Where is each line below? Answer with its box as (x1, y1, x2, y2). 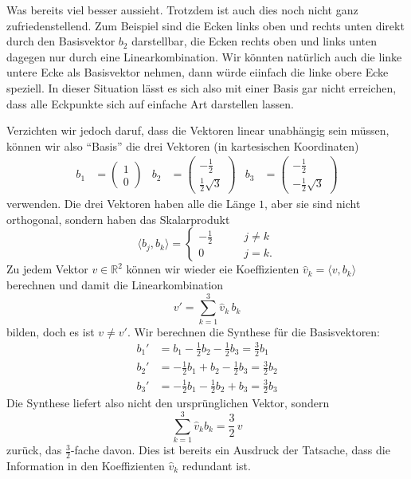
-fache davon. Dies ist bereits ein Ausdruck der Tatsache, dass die (70, 442, 390, 458)
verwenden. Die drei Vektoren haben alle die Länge (6, 195, 256, 212)
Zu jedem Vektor (6, 261, 88, 277)
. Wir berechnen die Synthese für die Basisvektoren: (127, 323, 381, 340)
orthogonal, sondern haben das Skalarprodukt (6, 210, 230, 227)
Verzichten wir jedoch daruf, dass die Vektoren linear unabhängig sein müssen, (6, 122, 389, 139)
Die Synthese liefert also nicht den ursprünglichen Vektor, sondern (6, 395, 330, 411)
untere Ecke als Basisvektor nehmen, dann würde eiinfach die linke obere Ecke (6, 64, 389, 80)
